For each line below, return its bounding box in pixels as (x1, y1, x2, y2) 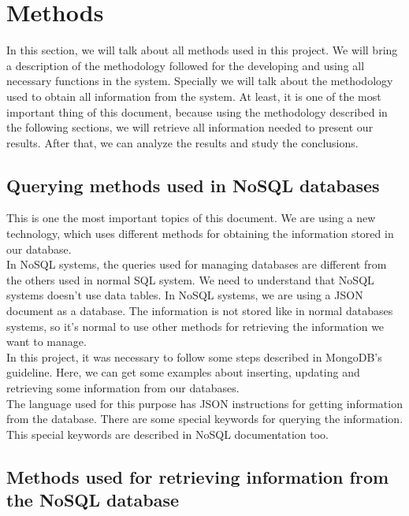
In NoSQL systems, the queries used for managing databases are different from (6, 256, 387, 273)
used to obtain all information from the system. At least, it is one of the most (6, 87, 381, 104)
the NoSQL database (6, 488, 180, 512)
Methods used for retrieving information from (6, 464, 389, 488)
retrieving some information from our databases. (6, 380, 240, 396)
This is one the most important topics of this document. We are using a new (6, 210, 376, 226)
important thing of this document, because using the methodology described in (6, 103, 388, 120)
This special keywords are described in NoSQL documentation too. (6, 425, 329, 442)
